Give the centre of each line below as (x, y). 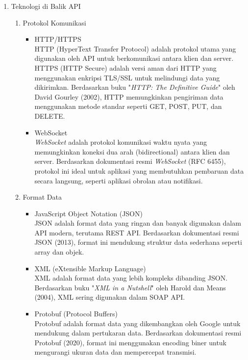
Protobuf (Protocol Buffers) (76, 314)
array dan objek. (59, 252)
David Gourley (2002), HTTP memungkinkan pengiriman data (129, 96)
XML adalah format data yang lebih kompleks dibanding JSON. (131, 278)
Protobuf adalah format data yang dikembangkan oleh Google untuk (137, 323)
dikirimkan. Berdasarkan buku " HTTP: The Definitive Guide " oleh (135, 87)
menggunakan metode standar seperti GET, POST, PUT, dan (128, 106)
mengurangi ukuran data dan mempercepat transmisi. (115, 352)
